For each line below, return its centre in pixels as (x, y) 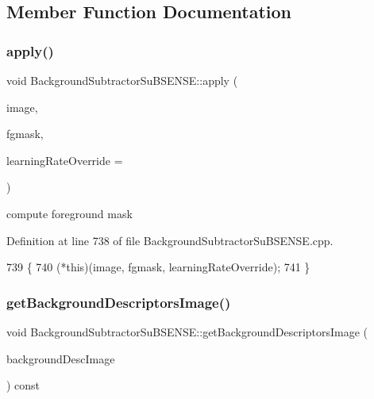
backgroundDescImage (61, 358)
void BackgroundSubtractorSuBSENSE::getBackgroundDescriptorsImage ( (187, 331)
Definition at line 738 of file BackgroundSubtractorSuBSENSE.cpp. (170, 240)
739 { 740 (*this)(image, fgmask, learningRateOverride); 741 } (158, 267)
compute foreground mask (69, 213)
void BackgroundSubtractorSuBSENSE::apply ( (122, 80)
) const (23, 385)
